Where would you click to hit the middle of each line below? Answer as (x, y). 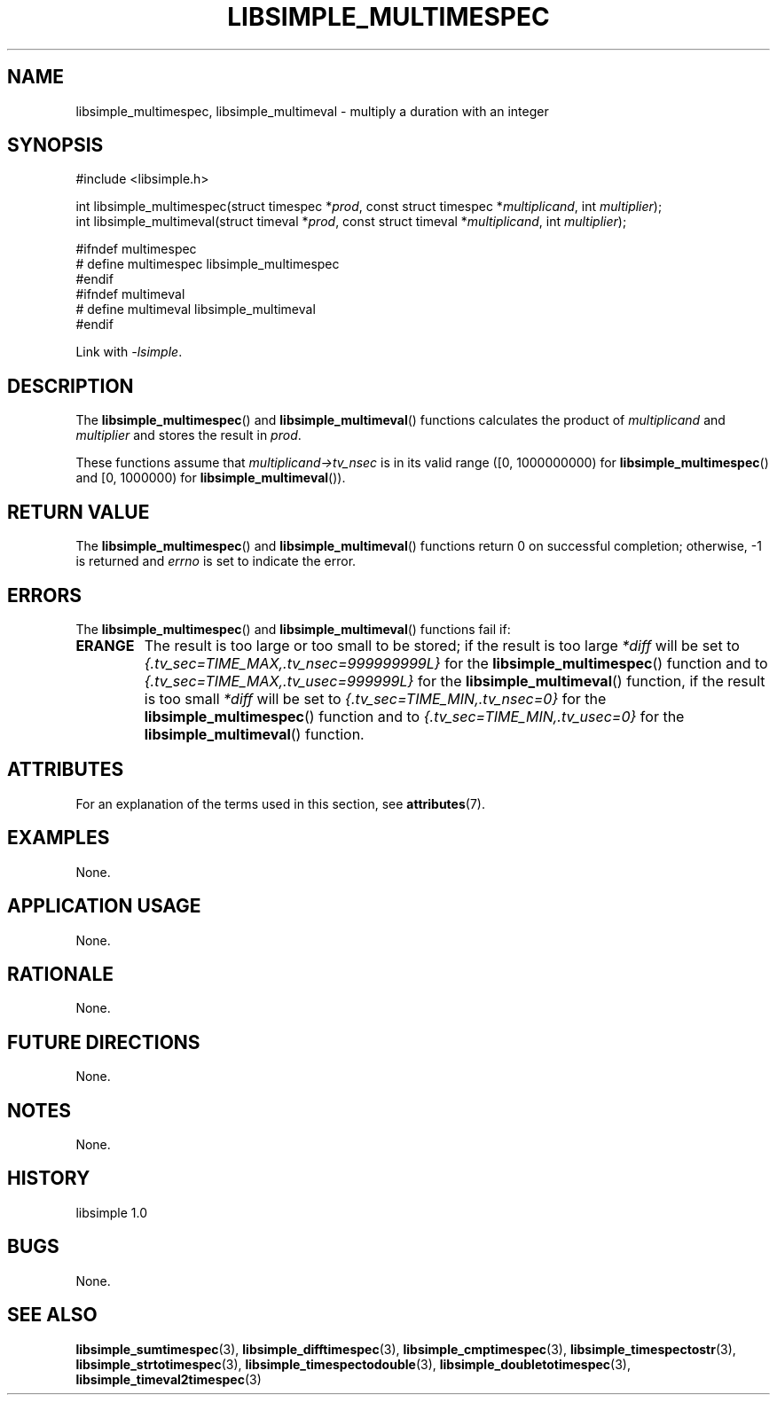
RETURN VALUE (78, 512)
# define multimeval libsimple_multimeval (196, 309)
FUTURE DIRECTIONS (104, 1042)
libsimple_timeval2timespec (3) (169, 1379)
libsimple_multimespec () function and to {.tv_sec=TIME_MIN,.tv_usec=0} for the (414, 716)
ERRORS (45, 595)
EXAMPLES (59, 838)
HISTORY (49, 1179)
